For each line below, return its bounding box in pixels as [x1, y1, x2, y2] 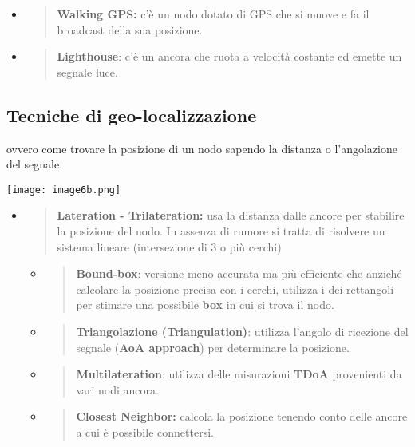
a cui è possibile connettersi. [76, 423, 214, 440]
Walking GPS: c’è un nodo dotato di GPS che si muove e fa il [57, 6, 370, 22]
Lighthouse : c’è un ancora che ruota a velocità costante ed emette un [57, 48, 402, 65]
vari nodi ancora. [76, 381, 159, 398]
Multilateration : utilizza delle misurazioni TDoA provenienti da [76, 366, 402, 382]
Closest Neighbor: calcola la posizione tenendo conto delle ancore [76, 408, 408, 425]
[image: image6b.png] [6, 184, 121, 196]
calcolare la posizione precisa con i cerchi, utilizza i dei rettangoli [76, 280, 394, 297]
